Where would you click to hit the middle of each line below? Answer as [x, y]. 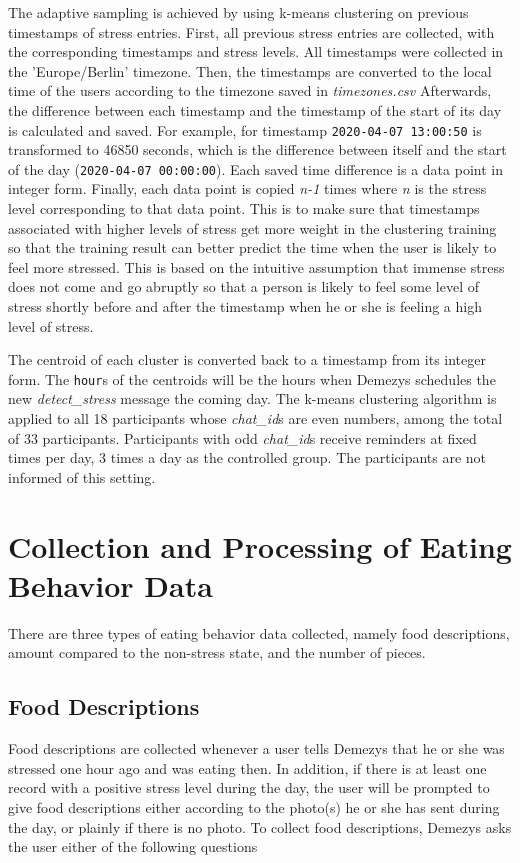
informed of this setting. [82, 476]
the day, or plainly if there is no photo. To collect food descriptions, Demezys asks [260, 826]
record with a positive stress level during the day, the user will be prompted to [249, 787]
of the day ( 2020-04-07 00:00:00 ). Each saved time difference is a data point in [255, 168]
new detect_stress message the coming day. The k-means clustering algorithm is [252, 398]
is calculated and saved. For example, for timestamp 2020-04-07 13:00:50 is [245, 129]
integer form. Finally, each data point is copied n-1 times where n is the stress [247, 188]
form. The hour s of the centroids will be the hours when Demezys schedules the [252, 378]
